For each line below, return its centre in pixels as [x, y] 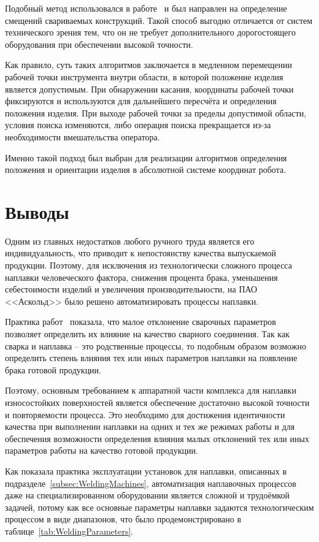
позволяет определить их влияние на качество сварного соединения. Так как [147, 334]
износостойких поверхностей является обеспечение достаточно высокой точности [157, 402]
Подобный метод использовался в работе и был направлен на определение [146, 8]
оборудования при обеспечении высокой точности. [99, 44]
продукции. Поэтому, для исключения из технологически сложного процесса [148, 265]
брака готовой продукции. [53, 369]
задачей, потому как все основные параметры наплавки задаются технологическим [159, 507]
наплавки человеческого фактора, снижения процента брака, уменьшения [141, 277]
